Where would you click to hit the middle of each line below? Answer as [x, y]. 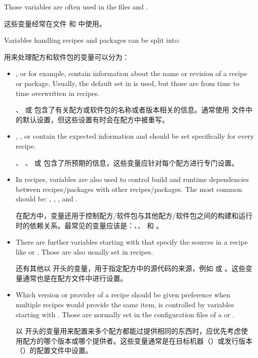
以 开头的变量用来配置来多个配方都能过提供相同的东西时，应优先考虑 [128, 331]
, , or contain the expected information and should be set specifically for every [135, 136]
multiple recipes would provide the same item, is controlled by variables [125, 305]
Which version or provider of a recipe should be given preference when [123, 295]
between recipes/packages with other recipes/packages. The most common [129, 189]
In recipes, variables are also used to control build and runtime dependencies [132, 179]
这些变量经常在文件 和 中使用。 [55, 23]
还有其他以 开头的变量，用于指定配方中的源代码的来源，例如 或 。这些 [130, 268]
